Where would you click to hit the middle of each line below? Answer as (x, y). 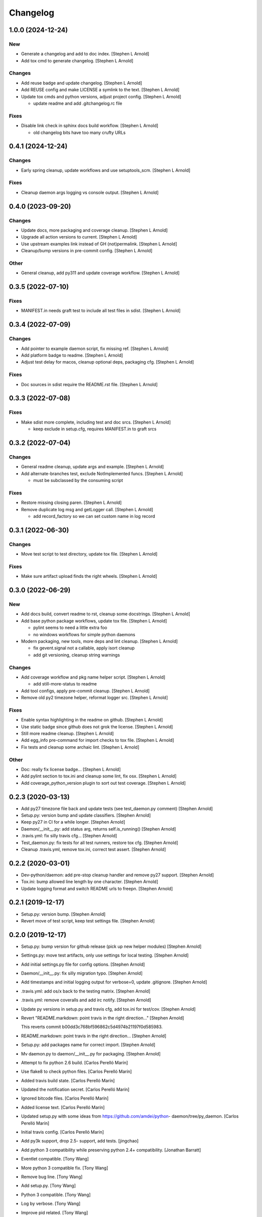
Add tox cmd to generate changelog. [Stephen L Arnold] (77, 60)
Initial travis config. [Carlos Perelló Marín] (63, 1132)
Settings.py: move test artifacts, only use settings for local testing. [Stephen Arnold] (105, 955)
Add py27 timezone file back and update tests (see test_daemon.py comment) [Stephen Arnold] (117, 809)
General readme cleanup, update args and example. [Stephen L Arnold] (92, 467)
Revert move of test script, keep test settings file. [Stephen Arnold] (88, 921)
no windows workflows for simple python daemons (84, 634)
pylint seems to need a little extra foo (70, 627)
